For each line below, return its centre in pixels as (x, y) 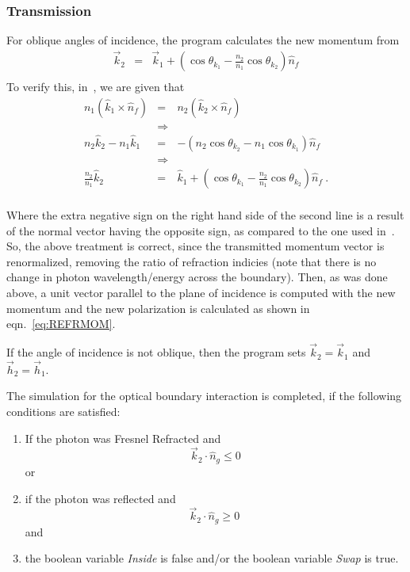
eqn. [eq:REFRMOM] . (61, 324)
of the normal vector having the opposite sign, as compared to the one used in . (201, 230)
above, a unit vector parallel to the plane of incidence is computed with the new (201, 293)
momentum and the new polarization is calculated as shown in (158, 308)
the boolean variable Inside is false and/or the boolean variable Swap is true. (212, 558)
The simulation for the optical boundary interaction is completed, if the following (204, 396)
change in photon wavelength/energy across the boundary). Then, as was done (197, 277)
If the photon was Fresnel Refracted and (123, 438)
